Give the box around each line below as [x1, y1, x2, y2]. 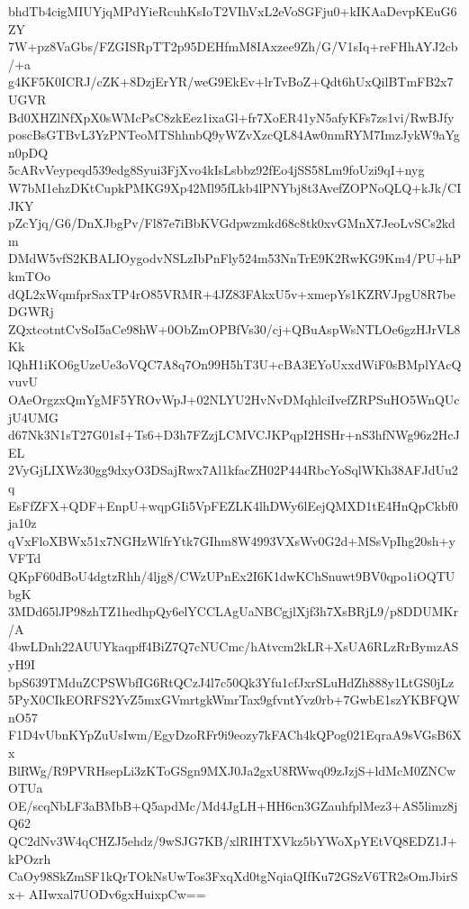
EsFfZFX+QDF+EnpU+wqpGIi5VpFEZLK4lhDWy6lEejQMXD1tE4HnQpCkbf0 [8, 495, 458, 514]
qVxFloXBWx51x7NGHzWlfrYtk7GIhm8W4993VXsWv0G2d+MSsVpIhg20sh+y [8, 531, 455, 550]
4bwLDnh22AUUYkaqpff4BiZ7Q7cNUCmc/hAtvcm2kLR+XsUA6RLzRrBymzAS [8, 637, 459, 656]
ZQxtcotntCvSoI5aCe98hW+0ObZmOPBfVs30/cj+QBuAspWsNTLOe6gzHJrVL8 [8, 319, 461, 338]
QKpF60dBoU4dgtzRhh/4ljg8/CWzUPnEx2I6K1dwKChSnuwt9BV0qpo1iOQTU [8, 567, 455, 585]
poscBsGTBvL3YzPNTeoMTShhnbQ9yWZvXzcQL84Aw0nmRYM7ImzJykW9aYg [8, 125, 460, 144]
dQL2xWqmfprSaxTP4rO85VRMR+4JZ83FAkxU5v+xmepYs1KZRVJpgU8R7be [8, 284, 456, 303]
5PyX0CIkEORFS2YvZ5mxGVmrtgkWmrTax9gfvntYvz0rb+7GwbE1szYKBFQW [8, 690, 460, 709]
